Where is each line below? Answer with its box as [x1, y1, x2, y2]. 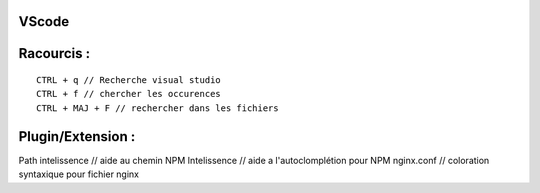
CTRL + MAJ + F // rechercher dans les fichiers [36, 102, 279, 114]
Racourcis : [18, 45, 91, 62]
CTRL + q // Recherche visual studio [36, 75, 222, 86]
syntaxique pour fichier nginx [18, 168, 140, 180]
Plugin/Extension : [18, 128, 136, 145]
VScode [18, 13, 70, 30]
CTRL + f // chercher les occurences [36, 88, 222, 100]
